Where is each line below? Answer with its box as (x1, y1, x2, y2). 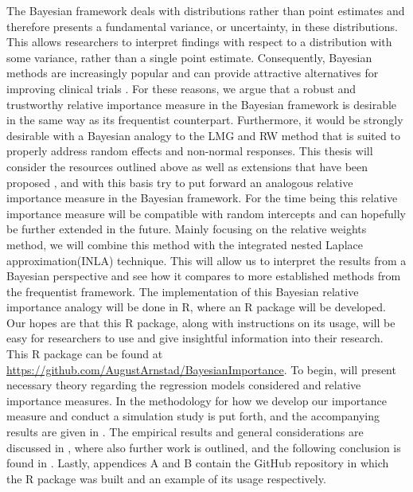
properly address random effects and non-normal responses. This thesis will (6, 143, 373, 159)
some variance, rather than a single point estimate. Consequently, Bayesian (6, 49, 372, 65)
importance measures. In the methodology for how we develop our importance (6, 392, 387, 408)
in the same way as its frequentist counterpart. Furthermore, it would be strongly (6, 111, 403, 128)
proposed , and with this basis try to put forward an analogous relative (6, 174, 353, 190)
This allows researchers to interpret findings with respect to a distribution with (6, 33, 392, 50)
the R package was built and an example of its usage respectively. (6, 470, 326, 486)
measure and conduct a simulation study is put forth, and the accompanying (6, 408, 380, 424)
